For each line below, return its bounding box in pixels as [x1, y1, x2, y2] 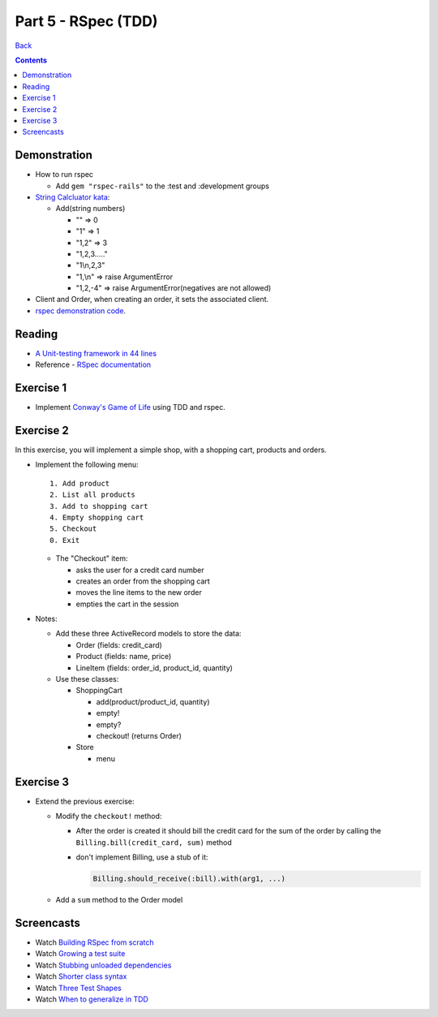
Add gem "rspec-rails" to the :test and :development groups [55, 181, 269, 191]
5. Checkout [49, 524, 97, 533]
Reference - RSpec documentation [35, 360, 152, 369]
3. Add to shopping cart [49, 502, 148, 511]
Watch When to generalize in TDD [35, 994, 149, 1004]
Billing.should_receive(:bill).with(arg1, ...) [92, 874, 286, 884]
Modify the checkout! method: [55, 812, 162, 821]
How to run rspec [35, 170, 93, 179]
